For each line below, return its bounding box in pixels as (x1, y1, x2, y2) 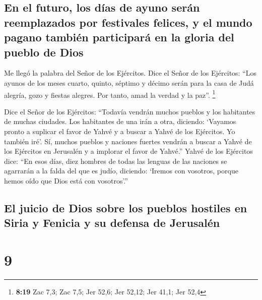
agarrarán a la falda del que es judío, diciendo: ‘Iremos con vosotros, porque (4, 165, 238, 176)
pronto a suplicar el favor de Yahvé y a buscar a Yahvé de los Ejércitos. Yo (4, 126, 235, 136)
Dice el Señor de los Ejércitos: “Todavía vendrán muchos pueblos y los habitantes (4, 106, 255, 116)
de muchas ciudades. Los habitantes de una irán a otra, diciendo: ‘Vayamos (4, 116, 236, 127)
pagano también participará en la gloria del (4, 29, 234, 45)
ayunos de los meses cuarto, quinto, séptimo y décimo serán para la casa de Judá (4, 77, 254, 88)
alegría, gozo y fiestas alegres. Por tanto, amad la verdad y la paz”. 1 (4, 88, 216, 100)
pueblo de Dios (4, 44, 84, 59)
